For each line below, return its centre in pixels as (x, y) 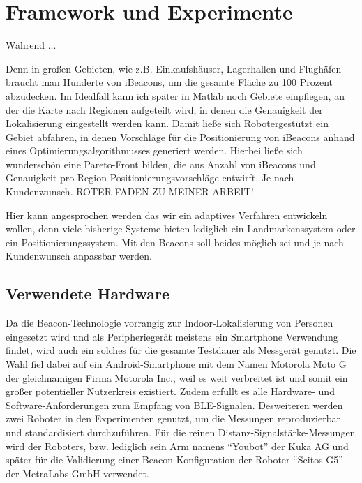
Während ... (31, 45)
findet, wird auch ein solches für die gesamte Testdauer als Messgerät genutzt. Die (181, 350)
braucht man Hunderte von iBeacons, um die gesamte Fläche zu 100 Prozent (169, 82)
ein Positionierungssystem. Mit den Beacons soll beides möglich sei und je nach (175, 242)
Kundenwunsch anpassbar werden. (79, 256)
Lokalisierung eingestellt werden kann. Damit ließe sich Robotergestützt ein (167, 123)
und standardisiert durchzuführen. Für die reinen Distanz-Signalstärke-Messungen (181, 432)
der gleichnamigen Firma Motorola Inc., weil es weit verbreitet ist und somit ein (177, 377)
